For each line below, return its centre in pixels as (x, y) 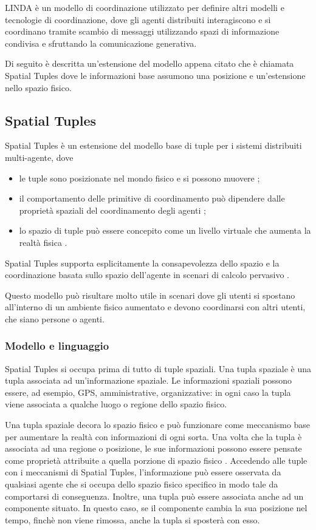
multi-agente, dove (39, 157)
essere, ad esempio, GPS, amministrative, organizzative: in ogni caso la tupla (148, 392)
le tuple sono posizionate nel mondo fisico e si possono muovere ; (139, 178)
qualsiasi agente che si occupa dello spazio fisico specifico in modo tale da (142, 484)
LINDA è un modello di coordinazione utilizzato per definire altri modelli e (145, 7)
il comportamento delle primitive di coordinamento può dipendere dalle (152, 198)
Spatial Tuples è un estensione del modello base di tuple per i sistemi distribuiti (153, 145)
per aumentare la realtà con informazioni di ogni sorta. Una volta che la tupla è (153, 436)
